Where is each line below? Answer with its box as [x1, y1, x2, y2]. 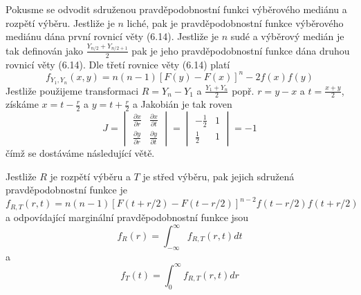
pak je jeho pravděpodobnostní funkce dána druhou [131, 43, 350, 57]
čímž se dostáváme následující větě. [6, 146, 155, 160]
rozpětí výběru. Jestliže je [6, 15, 115, 30]
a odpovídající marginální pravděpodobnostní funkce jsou [6, 209, 249, 224]
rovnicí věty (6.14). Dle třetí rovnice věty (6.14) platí [6, 57, 230, 71]
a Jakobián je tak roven [132, 97, 232, 111]
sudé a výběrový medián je [230, 29, 344, 44]
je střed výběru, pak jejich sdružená [142, 169, 295, 183]
